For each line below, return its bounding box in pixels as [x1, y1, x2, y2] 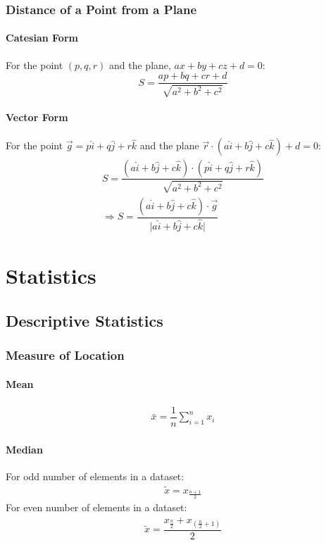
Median [6, 441, 43, 456]
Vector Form [6, 110, 68, 125]
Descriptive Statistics [6, 309, 163, 331]
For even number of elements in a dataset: [6, 500, 187, 515]
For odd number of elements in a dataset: [6, 468, 184, 483]
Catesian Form [6, 30, 78, 45]
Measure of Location [6, 346, 125, 364]
